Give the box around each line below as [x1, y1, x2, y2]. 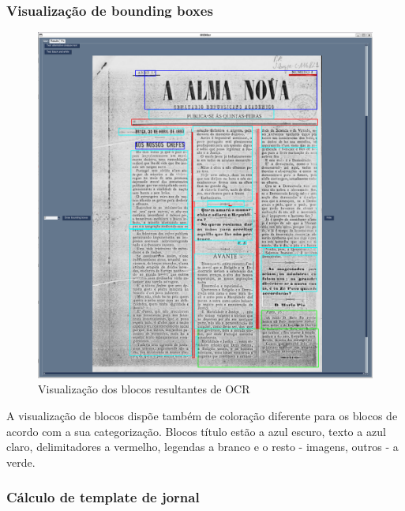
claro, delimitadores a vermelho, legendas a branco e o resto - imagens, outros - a [6, 438, 399, 455]
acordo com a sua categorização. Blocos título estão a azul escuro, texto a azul [6, 423, 386, 439]
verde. [6, 453, 36, 470]
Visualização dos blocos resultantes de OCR [38, 381, 250, 397]
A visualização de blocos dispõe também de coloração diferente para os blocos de [6, 408, 398, 424]
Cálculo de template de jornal [6, 487, 200, 507]
